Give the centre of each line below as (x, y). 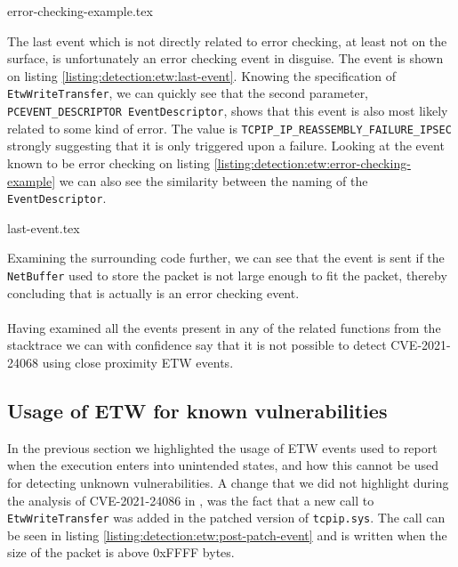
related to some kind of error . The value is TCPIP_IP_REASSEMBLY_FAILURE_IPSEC (229, 128)
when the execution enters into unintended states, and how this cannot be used (223, 465)
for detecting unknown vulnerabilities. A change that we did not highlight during (228, 482)
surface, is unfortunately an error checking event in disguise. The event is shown (225, 58)
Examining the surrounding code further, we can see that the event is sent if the (226, 258)
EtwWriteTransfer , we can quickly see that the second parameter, (188, 93)
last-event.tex (44, 227)
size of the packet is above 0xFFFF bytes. (121, 552)
